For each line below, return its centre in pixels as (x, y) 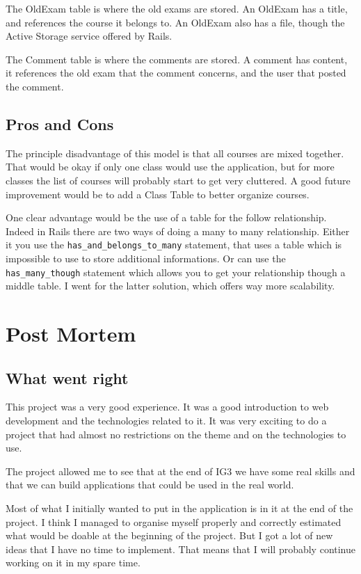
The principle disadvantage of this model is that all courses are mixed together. (175, 153)
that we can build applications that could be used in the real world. (150, 485)
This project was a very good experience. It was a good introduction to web (167, 407)
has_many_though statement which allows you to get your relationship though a (176, 272)
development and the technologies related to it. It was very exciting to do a (166, 420)
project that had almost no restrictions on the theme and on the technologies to (176, 434)
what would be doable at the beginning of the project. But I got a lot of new (169, 535)
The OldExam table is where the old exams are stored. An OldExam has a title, (177, 8)
